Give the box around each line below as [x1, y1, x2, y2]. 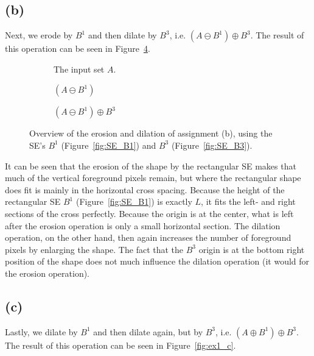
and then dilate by [88, 29, 157, 41]
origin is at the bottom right [198, 243, 305, 255]
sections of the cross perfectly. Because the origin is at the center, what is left [5, 207, 294, 219]
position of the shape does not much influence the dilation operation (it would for [5, 255, 310, 268]
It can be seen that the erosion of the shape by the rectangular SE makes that [5, 159, 296, 172]
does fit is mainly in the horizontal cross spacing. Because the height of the [5, 183, 285, 196]
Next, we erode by [5, 29, 73, 41]
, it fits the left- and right [201, 195, 296, 208]
